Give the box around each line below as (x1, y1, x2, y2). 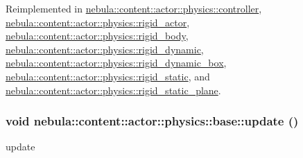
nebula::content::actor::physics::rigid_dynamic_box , (6, 55, 227, 70)
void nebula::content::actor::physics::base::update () (6, 112, 299, 130)
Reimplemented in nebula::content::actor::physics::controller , (6, 1, 262, 15)
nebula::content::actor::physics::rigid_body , (6, 28, 189, 43)
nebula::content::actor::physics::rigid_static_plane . (6, 82, 221, 97)
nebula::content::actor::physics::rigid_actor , (6, 15, 190, 29)
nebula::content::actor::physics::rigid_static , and (6, 69, 210, 83)
